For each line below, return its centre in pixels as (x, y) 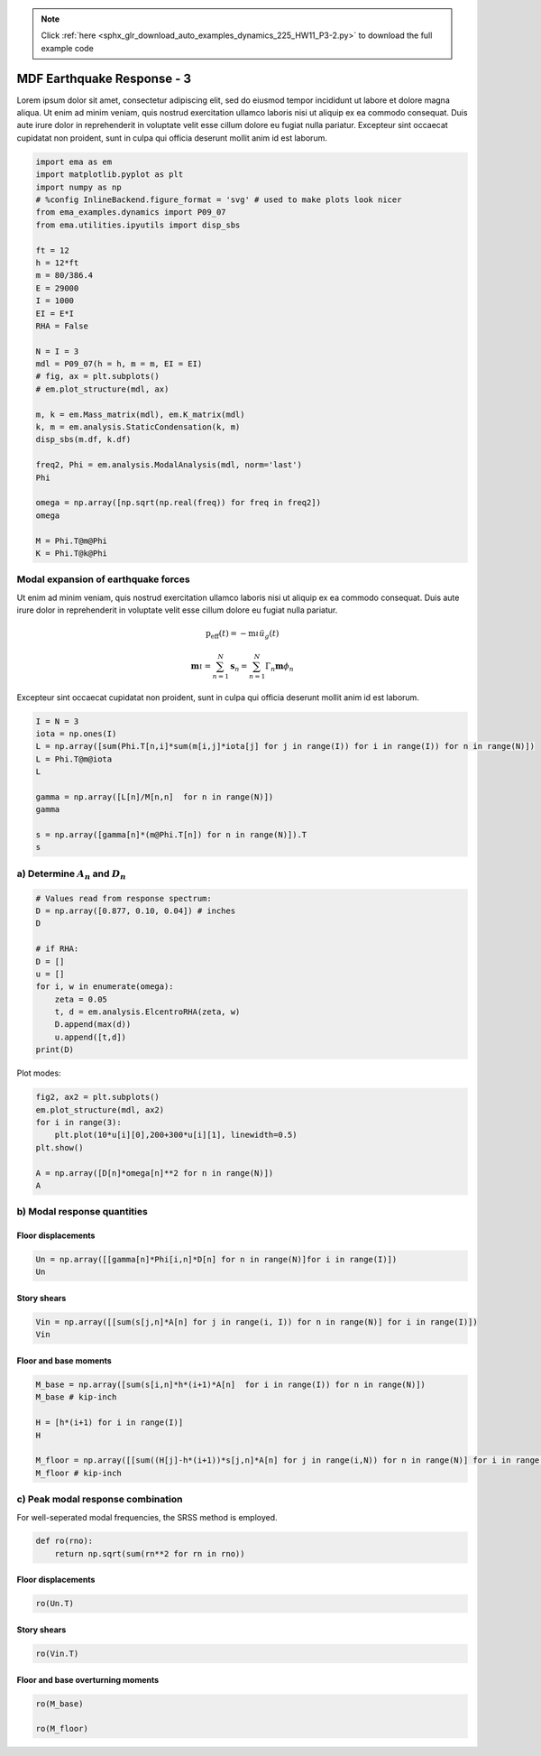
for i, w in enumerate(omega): (105, 987)
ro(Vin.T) (57, 1654)
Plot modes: (39, 1073)
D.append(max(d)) (93, 1025)
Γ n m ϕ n (280, 667)
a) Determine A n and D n (71, 874)
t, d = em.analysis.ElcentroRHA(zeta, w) (147, 1012)
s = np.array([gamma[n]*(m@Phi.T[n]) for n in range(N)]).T (171, 835)
